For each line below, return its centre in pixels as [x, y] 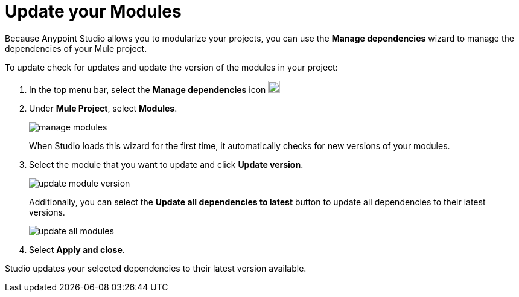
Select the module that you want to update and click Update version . [166, 164]
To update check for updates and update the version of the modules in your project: [171, 67]
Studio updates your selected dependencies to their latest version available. [156, 268]
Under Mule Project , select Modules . [103, 108]
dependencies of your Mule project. [76, 48]
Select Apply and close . [77, 249]
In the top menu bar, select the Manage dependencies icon [148, 89]
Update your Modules [93, 11]
